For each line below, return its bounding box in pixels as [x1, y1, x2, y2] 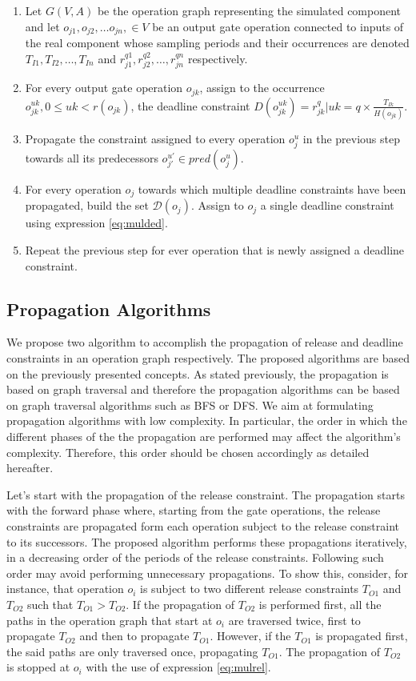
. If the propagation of [126, 595, 235, 612]
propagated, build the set [25, 197, 149, 214]
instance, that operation [6, 580, 124, 597]
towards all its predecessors [25, 149, 158, 166]
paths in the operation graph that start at [6, 611, 213, 628]
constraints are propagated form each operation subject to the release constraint [6, 517, 400, 534]
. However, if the [210, 627, 291, 644]
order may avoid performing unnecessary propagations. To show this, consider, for [6, 564, 409, 581]
